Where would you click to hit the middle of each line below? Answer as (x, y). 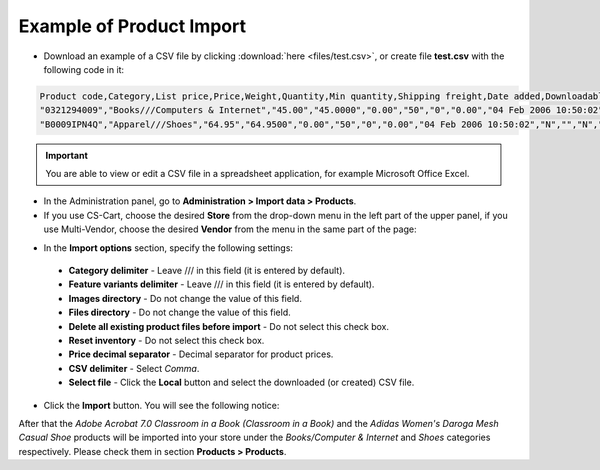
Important (67, 155)
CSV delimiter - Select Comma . (134, 368)
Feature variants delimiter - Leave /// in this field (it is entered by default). (221, 284)
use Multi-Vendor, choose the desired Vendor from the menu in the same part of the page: (230, 229)
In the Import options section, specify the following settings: (168, 247)
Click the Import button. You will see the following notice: (161, 405)
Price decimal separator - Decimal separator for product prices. (201, 354)
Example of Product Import (132, 26)
